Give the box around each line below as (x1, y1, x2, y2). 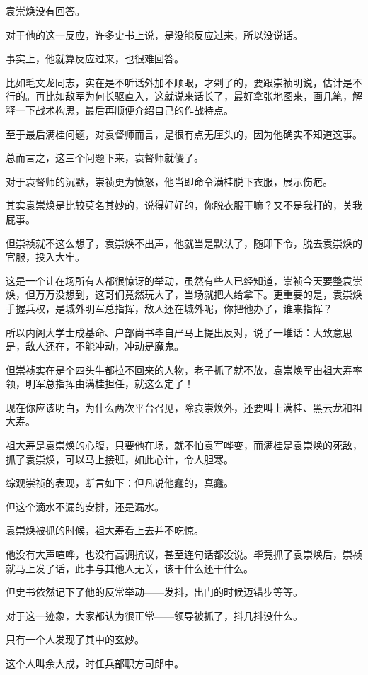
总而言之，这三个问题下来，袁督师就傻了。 (6, 150, 204, 165)
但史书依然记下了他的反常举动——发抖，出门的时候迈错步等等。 (6, 584, 303, 599)
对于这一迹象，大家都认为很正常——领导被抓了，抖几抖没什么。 (6, 608, 303, 623)
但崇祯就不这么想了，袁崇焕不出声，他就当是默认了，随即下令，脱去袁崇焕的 (6, 235, 362, 250)
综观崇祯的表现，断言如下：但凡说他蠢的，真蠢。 (6, 475, 234, 490)
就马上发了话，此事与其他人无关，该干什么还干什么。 (6, 560, 253, 575)
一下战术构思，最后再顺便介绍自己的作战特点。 (15, 102, 234, 117)
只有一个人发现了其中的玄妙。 (6, 632, 144, 647)
